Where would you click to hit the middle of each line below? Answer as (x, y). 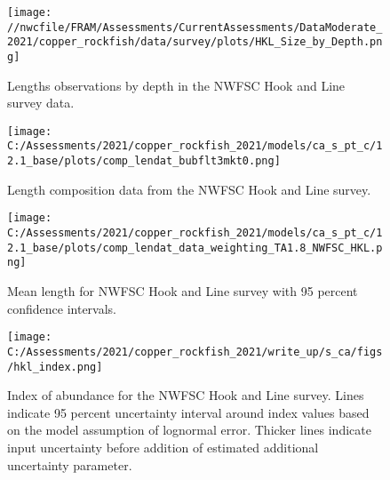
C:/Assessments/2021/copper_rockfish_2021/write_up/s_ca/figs (195, 352)
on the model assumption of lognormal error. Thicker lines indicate (189, 430)
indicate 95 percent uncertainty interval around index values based (188, 412)
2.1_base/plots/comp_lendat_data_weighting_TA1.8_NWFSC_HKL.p (195, 248)
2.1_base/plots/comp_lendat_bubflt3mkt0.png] (144, 161)
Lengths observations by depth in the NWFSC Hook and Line (176, 85)
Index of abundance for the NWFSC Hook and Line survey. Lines (186, 395)
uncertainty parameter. (70, 464)
